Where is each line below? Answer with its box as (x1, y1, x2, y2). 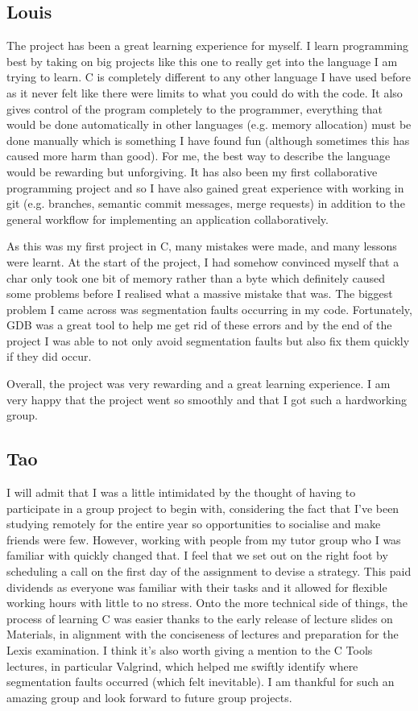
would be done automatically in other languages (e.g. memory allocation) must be (6, 116, 412, 133)
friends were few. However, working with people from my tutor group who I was (6, 531, 401, 548)
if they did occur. (6, 348, 92, 365)
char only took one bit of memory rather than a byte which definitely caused (6, 269, 386, 286)
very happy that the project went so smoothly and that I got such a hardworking (6, 391, 408, 407)
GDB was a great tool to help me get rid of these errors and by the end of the (6, 316, 392, 333)
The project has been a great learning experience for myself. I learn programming (6, 37, 409, 54)
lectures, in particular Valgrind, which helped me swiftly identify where (6, 657, 358, 674)
